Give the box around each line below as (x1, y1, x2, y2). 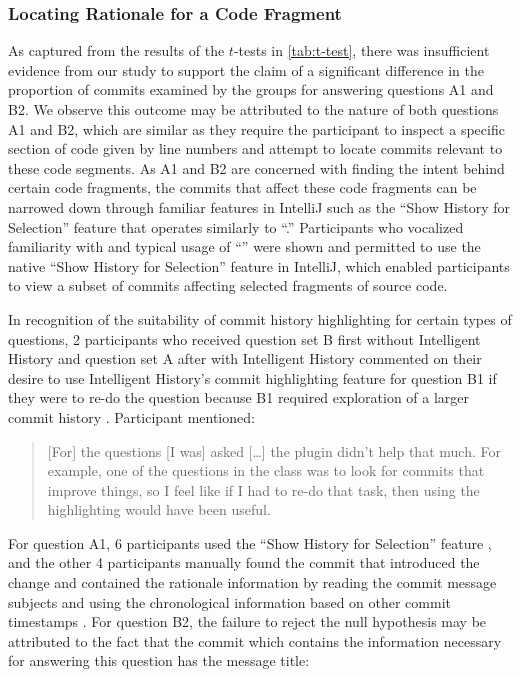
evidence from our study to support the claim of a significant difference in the (8, 59, 484, 80)
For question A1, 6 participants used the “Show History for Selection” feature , (8, 532, 492, 553)
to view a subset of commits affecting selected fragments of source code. (8, 275, 448, 296)
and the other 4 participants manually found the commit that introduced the (8, 552, 480, 573)
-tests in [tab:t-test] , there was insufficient (233, 40, 490, 61)
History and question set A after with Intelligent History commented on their (8, 348, 482, 369)
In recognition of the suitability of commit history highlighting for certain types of (8, 308, 512, 329)
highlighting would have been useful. (47, 499, 271, 520)
